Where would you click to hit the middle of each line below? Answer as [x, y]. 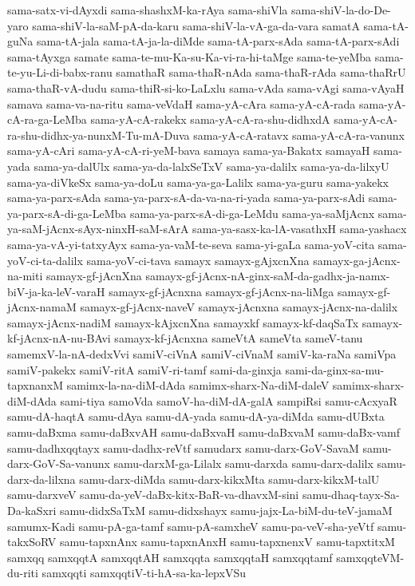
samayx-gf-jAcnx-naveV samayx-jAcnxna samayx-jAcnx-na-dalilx [239, 307]
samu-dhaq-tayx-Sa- [351, 495]
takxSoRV [32, 542]
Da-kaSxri [32, 510]
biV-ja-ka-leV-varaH [56, 291]
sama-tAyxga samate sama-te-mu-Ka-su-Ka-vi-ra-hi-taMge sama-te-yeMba [190, 56]
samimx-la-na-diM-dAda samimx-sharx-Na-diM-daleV [198, 385]
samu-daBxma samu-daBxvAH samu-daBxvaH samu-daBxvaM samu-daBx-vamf [204, 432]
